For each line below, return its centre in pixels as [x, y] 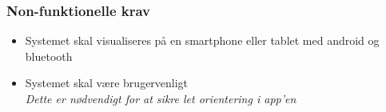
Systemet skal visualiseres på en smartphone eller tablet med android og [202, 40]
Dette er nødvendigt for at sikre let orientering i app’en [161, 98]
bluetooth [49, 56]
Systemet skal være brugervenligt [107, 83]
